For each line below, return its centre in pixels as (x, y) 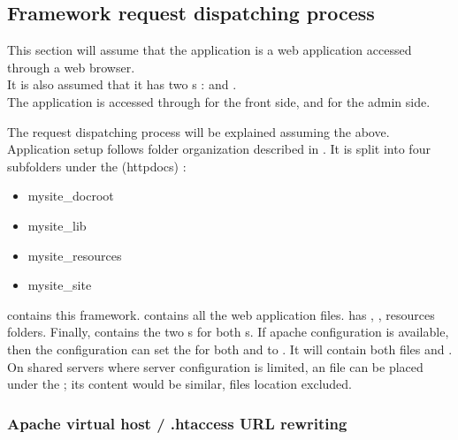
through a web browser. (71, 67)
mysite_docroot (71, 196)
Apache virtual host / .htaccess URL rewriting (177, 423)
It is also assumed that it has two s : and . (122, 84)
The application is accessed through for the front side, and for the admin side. (219, 101)
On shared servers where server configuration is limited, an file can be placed (215, 366)
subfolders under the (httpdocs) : (97, 166)
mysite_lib (57, 225)
